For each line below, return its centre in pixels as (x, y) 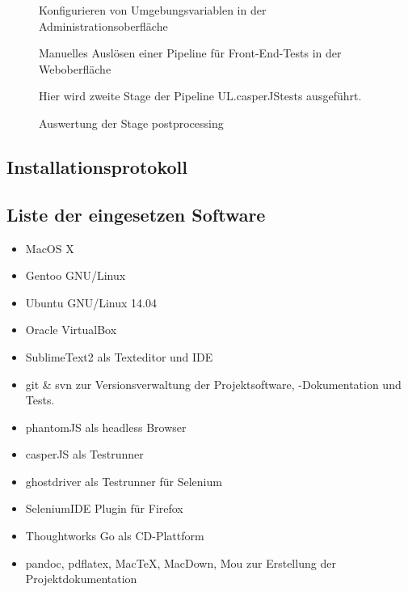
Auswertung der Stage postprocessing (131, 123)
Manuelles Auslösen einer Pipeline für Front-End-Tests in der (190, 53)
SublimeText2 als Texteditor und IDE (119, 356)
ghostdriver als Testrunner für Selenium (124, 481)
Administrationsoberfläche (103, 25)
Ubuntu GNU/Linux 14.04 (91, 302)
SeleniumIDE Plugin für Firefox (104, 508)
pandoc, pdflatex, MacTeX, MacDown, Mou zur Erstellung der (181, 562)
